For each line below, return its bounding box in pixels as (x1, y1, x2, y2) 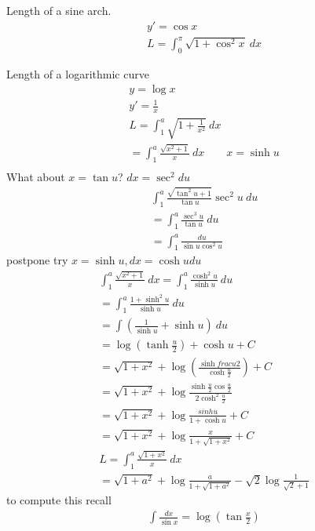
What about (6, 169, 65, 185)
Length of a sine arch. (6, 2, 112, 18)
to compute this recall (6, 492, 112, 508)
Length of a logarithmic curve (6, 65, 149, 82)
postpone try (6, 252, 68, 268)
